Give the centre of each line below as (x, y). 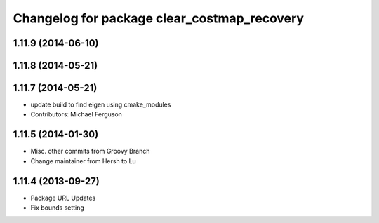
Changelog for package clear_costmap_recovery (159, 18)
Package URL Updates (63, 198)
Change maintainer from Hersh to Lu (83, 161)
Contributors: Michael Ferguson (77, 114)
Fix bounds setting (57, 208)
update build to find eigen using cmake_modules (101, 104)
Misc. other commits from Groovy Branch (90, 151)
